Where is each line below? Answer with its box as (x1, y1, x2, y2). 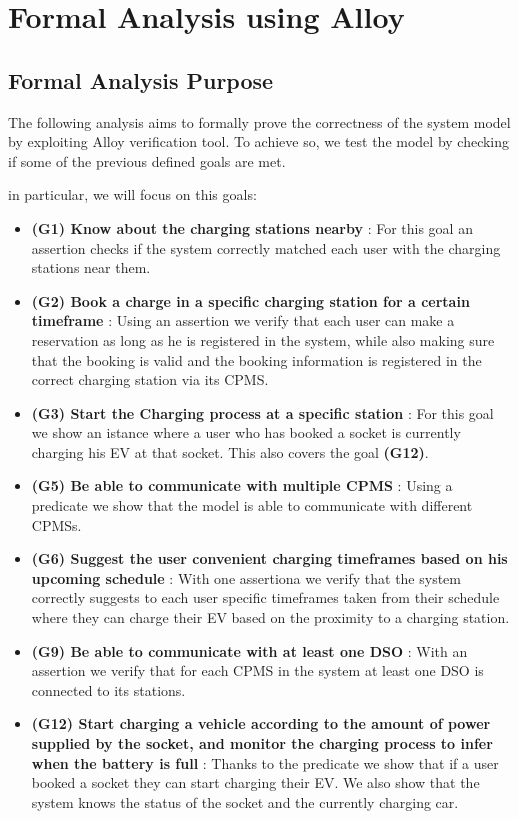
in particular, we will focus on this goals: (8, 184, 257, 205)
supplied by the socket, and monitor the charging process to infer (31, 733, 493, 754)
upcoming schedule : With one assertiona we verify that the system (31, 567, 461, 588)
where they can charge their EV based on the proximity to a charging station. (31, 607, 510, 628)
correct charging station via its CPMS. (31, 369, 269, 390)
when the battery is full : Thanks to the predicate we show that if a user (31, 752, 499, 773)
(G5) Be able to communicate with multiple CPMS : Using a (31, 475, 453, 496)
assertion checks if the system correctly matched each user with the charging (31, 237, 501, 258)
